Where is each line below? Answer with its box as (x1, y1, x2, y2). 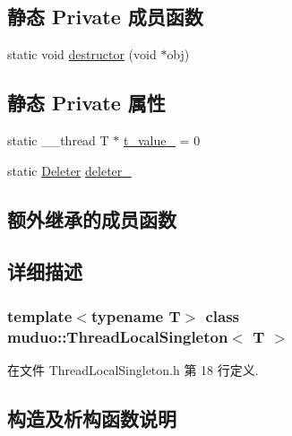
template (7, 304, 73, 327)
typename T (90, 304, 181, 327)
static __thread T (7, 131, 109, 149)
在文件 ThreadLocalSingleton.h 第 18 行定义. (7, 360, 259, 379)
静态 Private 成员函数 (7, 3, 203, 31)
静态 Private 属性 (7, 89, 166, 117)
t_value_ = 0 (124, 131, 201, 149)
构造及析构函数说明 (7, 404, 176, 432)
